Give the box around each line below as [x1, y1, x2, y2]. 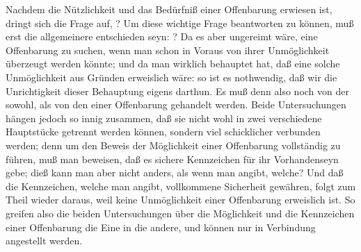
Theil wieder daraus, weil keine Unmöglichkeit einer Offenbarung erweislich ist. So [6, 192, 355, 207]
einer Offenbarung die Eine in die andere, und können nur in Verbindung [6, 219, 316, 234]
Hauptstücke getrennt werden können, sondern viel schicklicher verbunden [6, 124, 321, 139]
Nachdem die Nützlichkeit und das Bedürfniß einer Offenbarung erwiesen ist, [6, 2, 332, 16]
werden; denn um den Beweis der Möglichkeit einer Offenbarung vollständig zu [6, 137, 341, 152]
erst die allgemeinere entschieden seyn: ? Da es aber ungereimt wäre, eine [6, 29, 318, 44]
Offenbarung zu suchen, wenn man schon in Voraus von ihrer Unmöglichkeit [6, 42, 330, 57]
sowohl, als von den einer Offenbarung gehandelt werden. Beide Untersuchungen [6, 97, 346, 112]
